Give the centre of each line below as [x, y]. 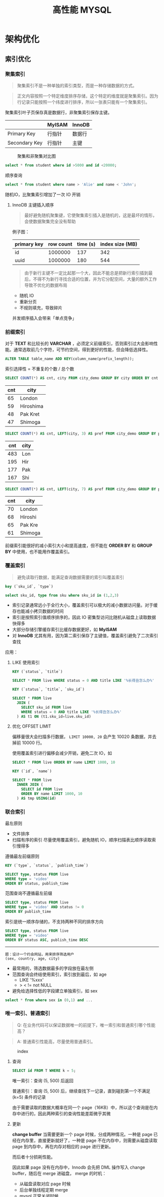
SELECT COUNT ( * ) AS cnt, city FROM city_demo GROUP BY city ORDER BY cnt [82, 378]
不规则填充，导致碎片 [41, 308]
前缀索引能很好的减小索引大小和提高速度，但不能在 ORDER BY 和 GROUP [79, 546]
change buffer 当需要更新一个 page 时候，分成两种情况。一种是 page [82, 1134]
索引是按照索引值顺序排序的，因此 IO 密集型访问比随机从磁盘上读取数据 [84, 617]
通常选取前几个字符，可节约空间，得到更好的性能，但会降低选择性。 [82, 349]
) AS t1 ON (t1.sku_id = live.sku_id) [54, 716]
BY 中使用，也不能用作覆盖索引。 [39, 552]
